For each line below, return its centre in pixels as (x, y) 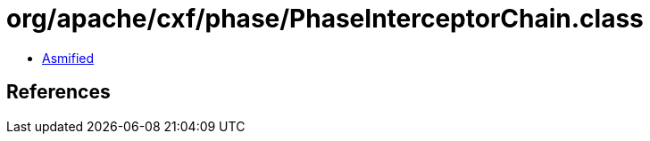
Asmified (68, 58)
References (58, 92)
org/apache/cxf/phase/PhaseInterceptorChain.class (325, 19)
